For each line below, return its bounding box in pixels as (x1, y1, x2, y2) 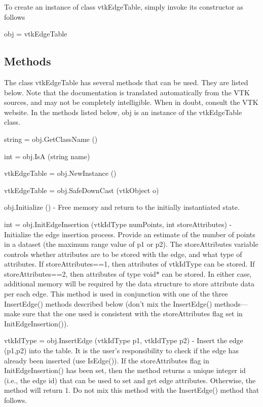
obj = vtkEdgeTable (4, 28, 67, 39)
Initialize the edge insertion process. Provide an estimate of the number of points (4, 229, 255, 239)
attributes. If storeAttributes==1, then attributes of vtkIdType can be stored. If (4, 258, 255, 269)
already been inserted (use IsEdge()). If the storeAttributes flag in (4, 355, 209, 365)
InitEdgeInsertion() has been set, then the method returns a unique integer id (4, 365, 246, 376)
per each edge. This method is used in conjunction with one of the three (4, 288, 228, 299)
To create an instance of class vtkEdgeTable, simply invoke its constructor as (4, 2, 243, 12)
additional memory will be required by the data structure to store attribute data (4, 278, 254, 289)
